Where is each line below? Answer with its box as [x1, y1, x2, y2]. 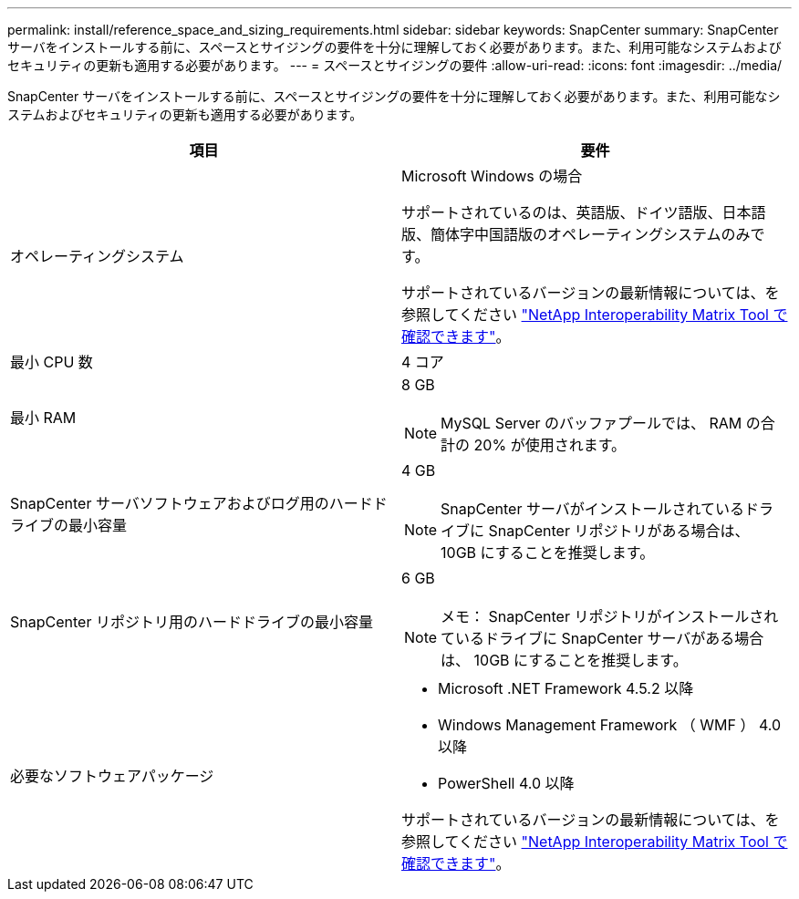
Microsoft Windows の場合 [401, 167, 583, 185]
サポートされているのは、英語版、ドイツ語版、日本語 [401, 203, 766, 222]
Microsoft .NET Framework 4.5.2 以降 [438, 679, 694, 697]
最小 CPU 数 [10, 353, 93, 371]
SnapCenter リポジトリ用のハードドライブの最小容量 [10, 613, 373, 631]
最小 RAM [10, 408, 77, 427]
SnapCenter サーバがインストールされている [441, 500, 745, 518]
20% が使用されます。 [473, 436, 627, 454]
